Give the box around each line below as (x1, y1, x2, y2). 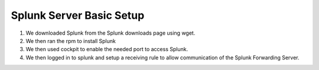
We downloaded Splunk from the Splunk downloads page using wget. (25, 29, 196, 36)
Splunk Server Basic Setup (11, 9, 145, 22)
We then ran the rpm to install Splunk (25, 37, 116, 44)
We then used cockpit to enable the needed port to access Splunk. (25, 46, 188, 53)
